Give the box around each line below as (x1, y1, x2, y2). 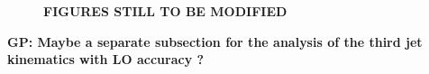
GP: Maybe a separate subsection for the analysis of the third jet (7, 32, 423, 51)
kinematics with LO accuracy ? (7, 50, 205, 69)
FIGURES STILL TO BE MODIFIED (43, 2, 288, 20)
